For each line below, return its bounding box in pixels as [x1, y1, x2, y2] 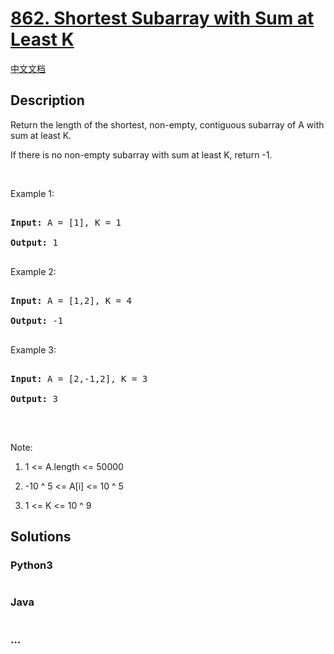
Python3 [10, 558, 53, 572]
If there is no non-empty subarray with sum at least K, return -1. [10, 148, 273, 161]
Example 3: [10, 343, 57, 356]
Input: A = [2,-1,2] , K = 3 [10, 373, 148, 384]
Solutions [10, 528, 72, 546]
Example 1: [10, 187, 55, 199]
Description [10, 92, 85, 109]
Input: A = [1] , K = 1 [10, 217, 122, 228]
